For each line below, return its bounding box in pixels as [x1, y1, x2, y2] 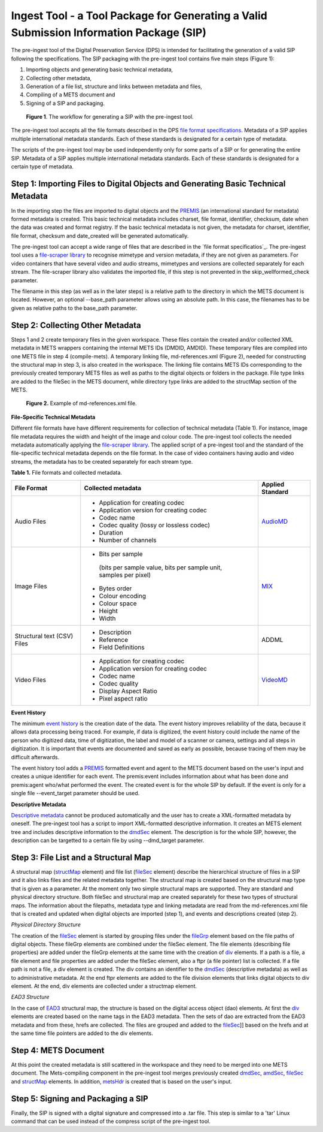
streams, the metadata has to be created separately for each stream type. [11, 458, 193, 465]
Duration [99, 528, 124, 536]
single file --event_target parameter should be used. [11, 790, 140, 797]
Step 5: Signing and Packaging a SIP [11, 1094, 149, 1104]
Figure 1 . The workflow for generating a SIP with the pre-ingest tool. [26, 113, 194, 120]
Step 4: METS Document [11, 1045, 105, 1055]
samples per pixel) [99, 570, 151, 579]
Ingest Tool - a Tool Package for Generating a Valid [11, 9, 267, 22]
